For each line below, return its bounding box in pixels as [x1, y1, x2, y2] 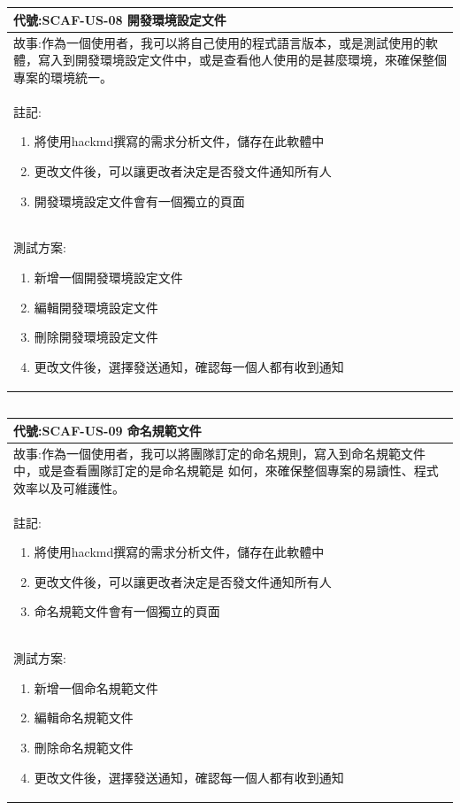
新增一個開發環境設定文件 [34, 267, 183, 286]
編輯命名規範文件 [34, 708, 134, 727]
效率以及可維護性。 [13, 478, 125, 497]
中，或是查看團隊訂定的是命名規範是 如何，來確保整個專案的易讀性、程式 [13, 461, 439, 480]
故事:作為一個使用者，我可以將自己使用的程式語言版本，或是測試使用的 [13, 33, 425, 51]
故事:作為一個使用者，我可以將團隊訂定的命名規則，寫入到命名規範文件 [13, 444, 425, 462]
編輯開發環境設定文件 [34, 297, 158, 316]
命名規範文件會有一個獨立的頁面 [34, 602, 220, 621]
